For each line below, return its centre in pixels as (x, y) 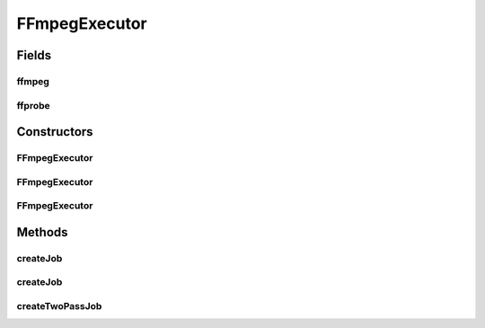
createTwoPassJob (59, 306)
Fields (34, 55)
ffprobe (34, 105)
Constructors (55, 132)
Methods (42, 232)
